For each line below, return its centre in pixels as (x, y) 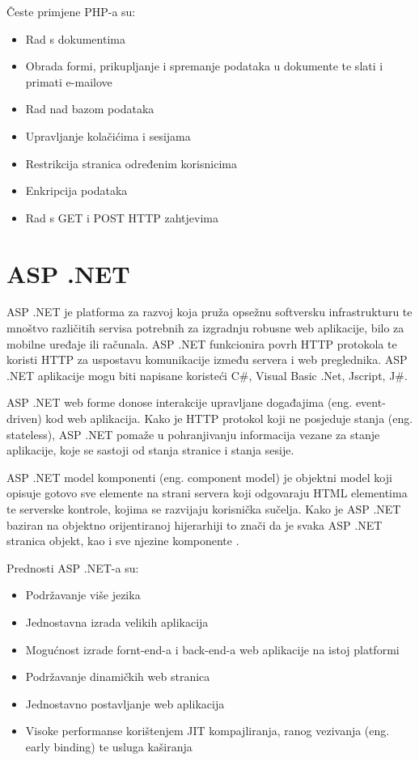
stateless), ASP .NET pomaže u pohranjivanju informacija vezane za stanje (193, 434)
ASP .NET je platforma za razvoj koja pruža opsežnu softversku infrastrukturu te (209, 312)
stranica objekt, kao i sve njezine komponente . (123, 541)
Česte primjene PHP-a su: (71, 11)
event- (370, 402)
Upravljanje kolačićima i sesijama (108, 135)
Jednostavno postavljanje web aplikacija (125, 703)
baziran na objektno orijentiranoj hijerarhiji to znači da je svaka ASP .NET (195, 524)
